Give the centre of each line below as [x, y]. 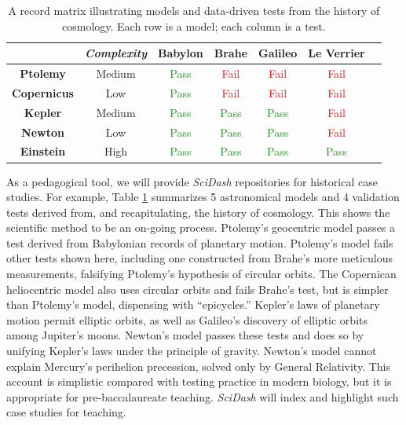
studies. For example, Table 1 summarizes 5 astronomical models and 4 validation [203, 197]
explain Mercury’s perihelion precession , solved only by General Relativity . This [198, 366]
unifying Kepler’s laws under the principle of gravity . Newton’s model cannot [192, 351]
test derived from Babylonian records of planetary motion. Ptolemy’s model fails [200, 242]
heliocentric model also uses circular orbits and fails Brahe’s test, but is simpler [198, 289]
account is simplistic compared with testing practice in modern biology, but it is [199, 381]
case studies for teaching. [66, 412]
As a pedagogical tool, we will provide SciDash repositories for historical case [192, 181]
